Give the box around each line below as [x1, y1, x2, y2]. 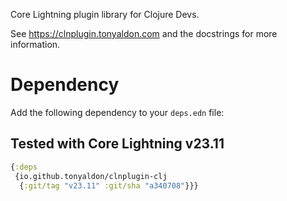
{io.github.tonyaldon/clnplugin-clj [14, 171, 168, 181]
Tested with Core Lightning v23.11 [10, 135, 225, 153]
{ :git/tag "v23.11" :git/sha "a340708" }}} [19, 180, 199, 191]
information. [10, 39, 61, 50]
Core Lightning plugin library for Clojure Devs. [10, 9, 200, 20]
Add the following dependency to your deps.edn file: [10, 106, 225, 118]
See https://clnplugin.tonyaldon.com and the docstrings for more [10, 28, 278, 39]
